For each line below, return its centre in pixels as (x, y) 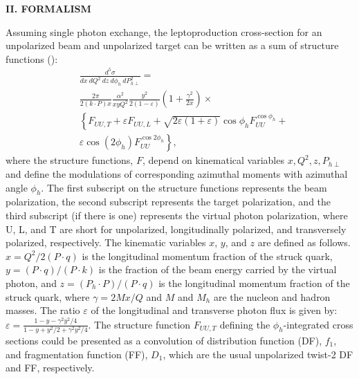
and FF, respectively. (50, 368)
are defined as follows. (304, 242)
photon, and (31, 283)
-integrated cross (318, 324)
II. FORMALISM (48, 8)
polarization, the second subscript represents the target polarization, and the (168, 202)
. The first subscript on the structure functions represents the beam (184, 187)
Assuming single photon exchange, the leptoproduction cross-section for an (164, 31)
